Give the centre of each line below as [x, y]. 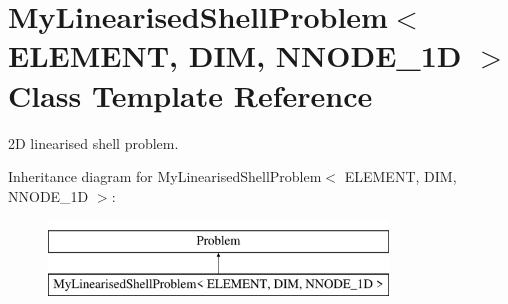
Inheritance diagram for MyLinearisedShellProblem [165, 176]
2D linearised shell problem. [93, 142]
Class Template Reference [190, 94]
